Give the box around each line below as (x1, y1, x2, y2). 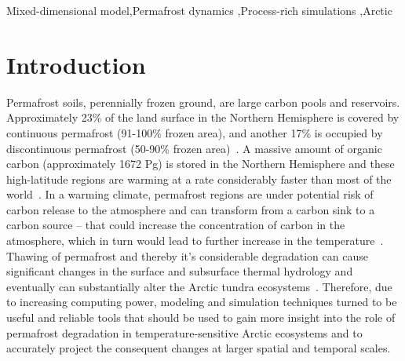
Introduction (6, 48, 146, 80)
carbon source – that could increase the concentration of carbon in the (6, 217, 345, 233)
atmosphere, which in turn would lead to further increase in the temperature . (6, 232, 384, 249)
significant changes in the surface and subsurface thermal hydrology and (6, 263, 353, 279)
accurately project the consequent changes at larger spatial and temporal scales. (6, 340, 391, 356)
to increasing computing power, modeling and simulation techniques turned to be (6, 294, 397, 310)
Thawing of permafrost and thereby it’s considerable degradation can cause (6, 247, 368, 264)
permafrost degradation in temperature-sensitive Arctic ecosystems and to (6, 324, 363, 341)
